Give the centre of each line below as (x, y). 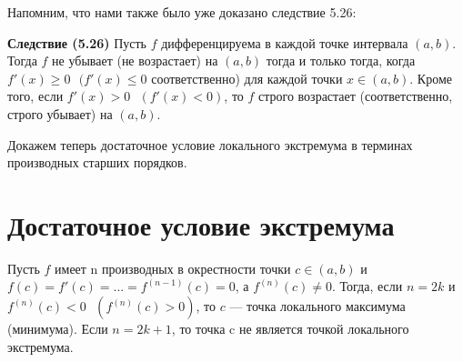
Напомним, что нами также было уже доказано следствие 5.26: (182, 12)
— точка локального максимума (317, 306)
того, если (35, 96)
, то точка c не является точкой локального (290, 329)
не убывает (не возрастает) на (135, 60)
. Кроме (431, 78)
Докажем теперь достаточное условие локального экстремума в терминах (210, 144)
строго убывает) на (60, 113)
